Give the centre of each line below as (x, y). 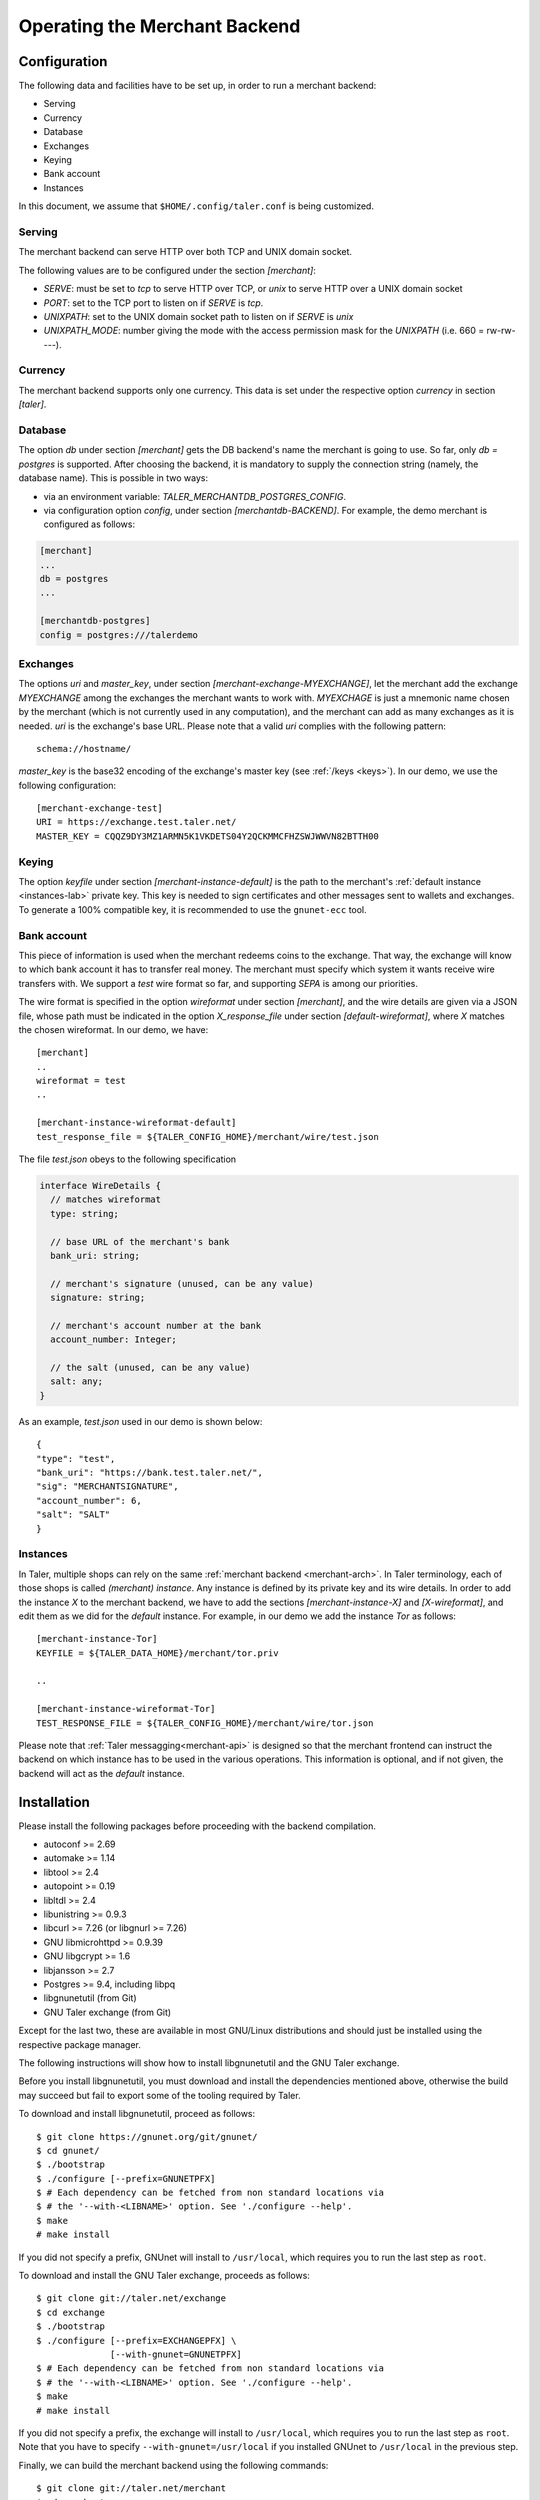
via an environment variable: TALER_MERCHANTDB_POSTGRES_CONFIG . (195, 496)
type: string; (85, 1213)
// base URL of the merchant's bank (140, 1241)
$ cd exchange (70, 2312)
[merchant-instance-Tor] (97, 1639)
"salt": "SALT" (73, 1514)
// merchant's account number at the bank (156, 1325)
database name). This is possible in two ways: (113, 478)
